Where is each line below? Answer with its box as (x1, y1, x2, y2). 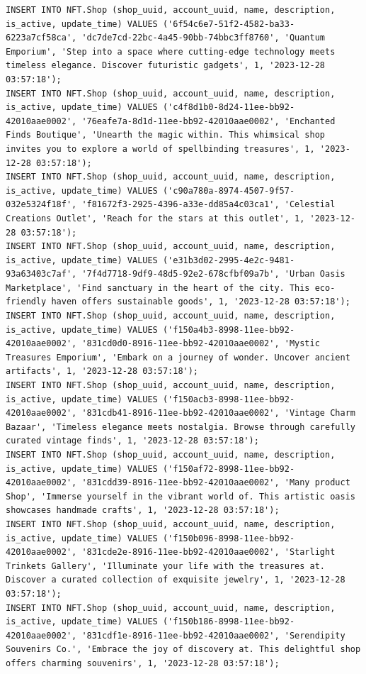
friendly (6, 297, 47, 307)
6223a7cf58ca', (6, 33, 77, 43)
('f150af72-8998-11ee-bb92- (162, 463, 295, 474)
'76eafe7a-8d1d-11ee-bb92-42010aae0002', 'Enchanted (81, 116, 336, 126)
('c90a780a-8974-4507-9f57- (162, 185, 295, 196)
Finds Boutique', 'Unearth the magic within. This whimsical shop (6, 130, 326, 140)
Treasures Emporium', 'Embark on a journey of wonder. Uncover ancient (6, 352, 350, 363)
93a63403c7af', (6, 269, 77, 280)
